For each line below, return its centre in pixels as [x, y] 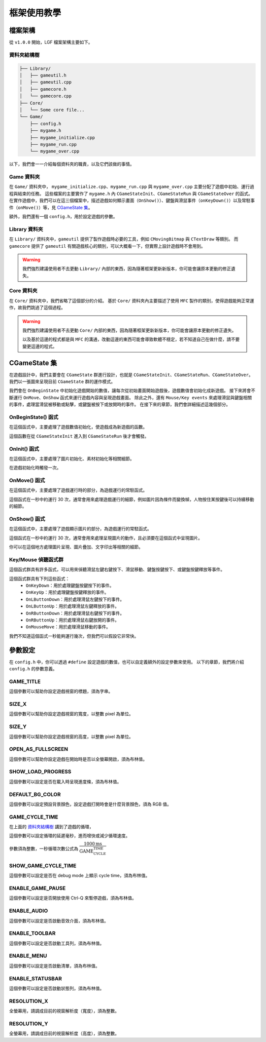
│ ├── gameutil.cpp [46, 82]
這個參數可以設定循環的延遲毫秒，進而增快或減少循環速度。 [69, 836]
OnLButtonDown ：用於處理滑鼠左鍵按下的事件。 [75, 599]
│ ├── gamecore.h [43, 89]
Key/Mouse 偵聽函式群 [36, 559]
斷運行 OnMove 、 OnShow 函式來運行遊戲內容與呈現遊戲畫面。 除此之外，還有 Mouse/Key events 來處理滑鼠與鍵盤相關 [131, 397]
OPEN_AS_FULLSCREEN [39, 749]
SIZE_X [18, 704]
